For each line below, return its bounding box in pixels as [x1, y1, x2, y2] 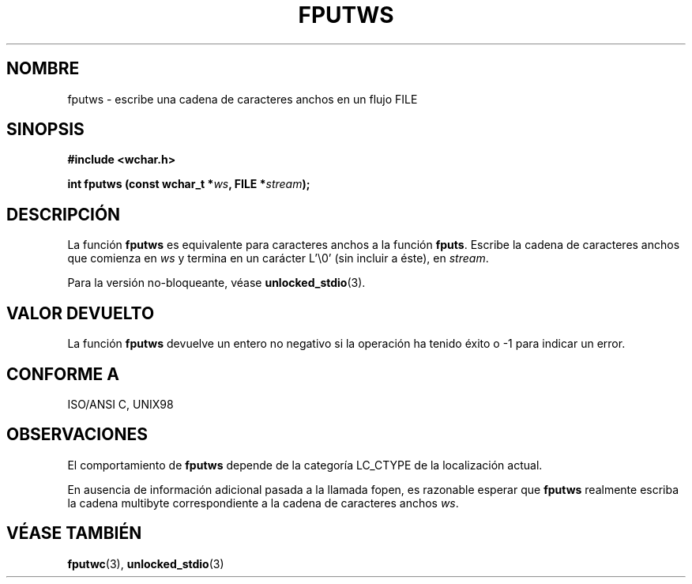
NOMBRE [6, 58, 80, 79]
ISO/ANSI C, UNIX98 [67, 397, 174, 411]
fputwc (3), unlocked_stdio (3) [67, 556, 224, 571]
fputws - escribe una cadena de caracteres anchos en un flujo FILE [67, 92, 418, 106]
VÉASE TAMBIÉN [6, 523, 142, 544]
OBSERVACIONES [6, 424, 148, 445]
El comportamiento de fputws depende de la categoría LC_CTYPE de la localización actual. [67, 458, 543, 472]
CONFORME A [6, 364, 119, 384]
